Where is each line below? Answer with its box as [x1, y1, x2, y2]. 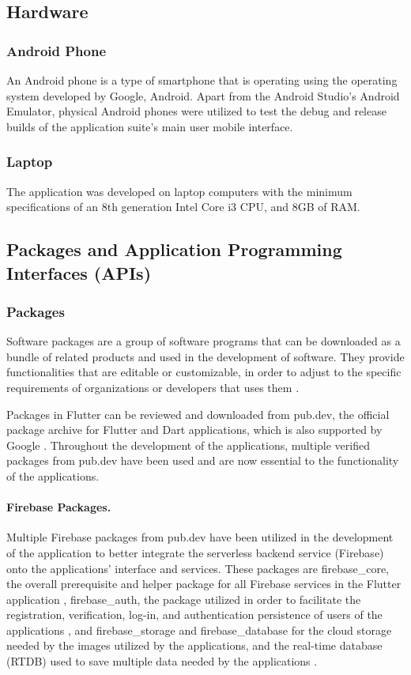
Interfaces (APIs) [6, 260, 152, 285]
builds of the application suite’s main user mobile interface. [6, 118, 293, 134]
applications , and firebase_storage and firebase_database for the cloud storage [6, 621, 392, 638]
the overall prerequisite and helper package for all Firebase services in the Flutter [6, 575, 402, 592]
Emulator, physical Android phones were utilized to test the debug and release [6, 103, 386, 119]
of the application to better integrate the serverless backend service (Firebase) [6, 544, 384, 560]
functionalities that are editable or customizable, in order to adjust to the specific [6, 364, 402, 380]
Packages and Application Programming [6, 237, 342, 262]
